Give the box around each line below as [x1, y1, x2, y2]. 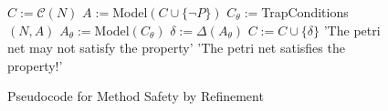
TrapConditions [261, 3, 349, 21]
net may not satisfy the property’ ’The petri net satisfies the [7, 38, 345, 57]
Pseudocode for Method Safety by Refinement [7, 86, 264, 106]
